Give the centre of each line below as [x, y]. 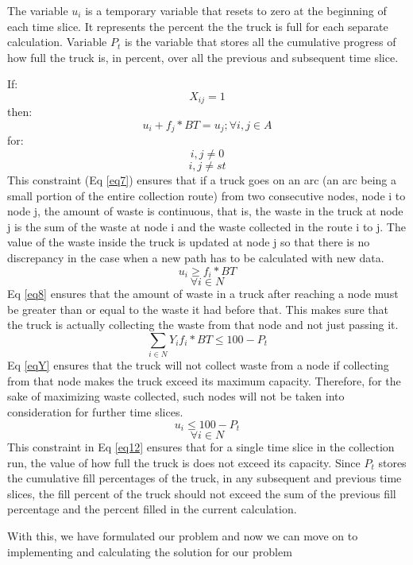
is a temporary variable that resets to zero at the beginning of [236, 10]
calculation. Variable [57, 42]
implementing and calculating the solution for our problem [150, 551]
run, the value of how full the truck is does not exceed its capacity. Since [184, 462]
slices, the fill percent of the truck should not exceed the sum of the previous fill [202, 493]
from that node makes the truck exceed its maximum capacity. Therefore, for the [204, 380]
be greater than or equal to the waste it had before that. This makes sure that [198, 309]
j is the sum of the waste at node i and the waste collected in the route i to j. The [206, 226]
